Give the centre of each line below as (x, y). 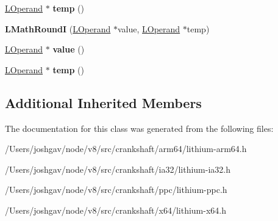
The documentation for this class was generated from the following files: (139, 128)
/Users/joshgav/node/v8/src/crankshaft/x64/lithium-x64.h (116, 210)
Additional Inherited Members (103, 102)
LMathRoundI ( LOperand (58, 28)
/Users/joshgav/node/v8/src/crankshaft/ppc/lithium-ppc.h (116, 190)
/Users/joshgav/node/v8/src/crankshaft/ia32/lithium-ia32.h (118, 169)
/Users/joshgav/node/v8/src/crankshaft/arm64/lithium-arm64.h (126, 149)
